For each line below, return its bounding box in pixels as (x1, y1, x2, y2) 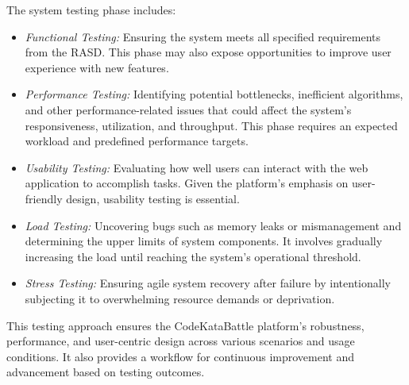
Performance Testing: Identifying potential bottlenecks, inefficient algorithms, (25, 86, 403, 102)
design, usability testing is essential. (66, 190, 240, 206)
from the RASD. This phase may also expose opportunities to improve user (25, 44, 392, 60)
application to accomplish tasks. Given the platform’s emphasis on (25, 175, 349, 191)
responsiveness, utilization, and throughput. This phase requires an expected (25, 117, 398, 133)
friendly (25, 190, 63, 206)
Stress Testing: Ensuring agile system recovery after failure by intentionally (25, 275, 391, 291)
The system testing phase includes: (6, 2, 176, 17)
